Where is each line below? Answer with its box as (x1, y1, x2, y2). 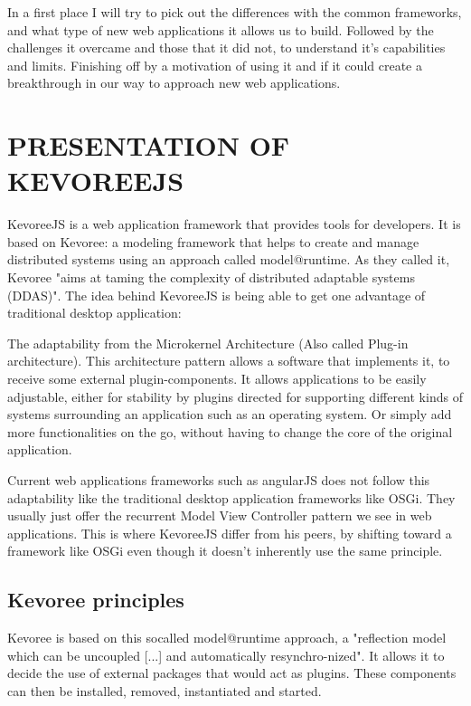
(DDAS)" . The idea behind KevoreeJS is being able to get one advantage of (7, 285, 426, 304)
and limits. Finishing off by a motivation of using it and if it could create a (7, 55, 422, 74)
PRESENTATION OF (7, 127, 290, 164)
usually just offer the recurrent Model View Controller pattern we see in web (7, 506, 432, 525)
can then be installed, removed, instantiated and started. (7, 681, 322, 700)
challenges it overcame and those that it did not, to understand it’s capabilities (7, 38, 446, 57)
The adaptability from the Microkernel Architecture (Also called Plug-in (7, 333, 409, 352)
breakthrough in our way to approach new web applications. (7, 73, 341, 92)
